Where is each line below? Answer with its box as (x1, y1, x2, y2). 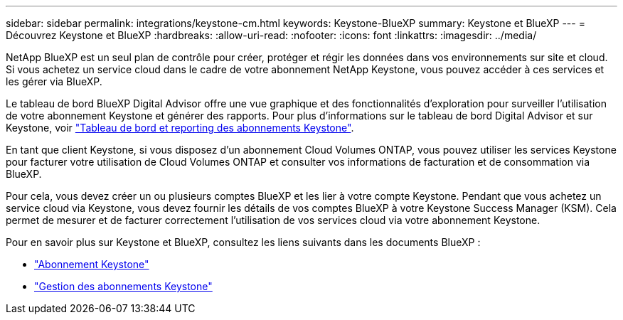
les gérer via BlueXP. (6, 75, 102, 87)
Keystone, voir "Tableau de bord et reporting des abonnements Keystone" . (6, 122, 354, 134)
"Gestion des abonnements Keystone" (34, 280, 213, 292)
